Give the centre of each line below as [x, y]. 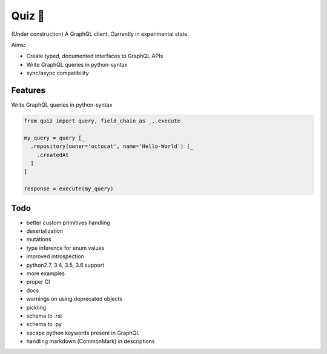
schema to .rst [44, 316]
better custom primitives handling [68, 222]
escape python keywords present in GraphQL [83, 333]
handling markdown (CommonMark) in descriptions [91, 341]
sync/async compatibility [58, 73]
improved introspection [55, 256]
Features [28, 90]
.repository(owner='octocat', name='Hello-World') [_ [112, 146]
